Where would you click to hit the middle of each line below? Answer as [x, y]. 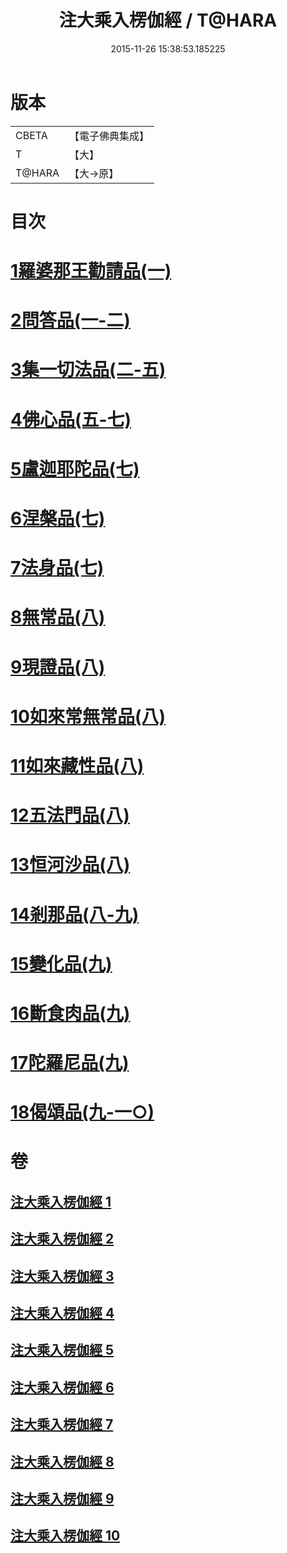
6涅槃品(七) [58, 518]
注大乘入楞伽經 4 [62, 1313]
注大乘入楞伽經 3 [62, 1276]
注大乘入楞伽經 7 [62, 1424]
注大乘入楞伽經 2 [62, 1239]
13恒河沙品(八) [70, 865]
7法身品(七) [57, 568]
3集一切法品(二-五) [88, 370]
